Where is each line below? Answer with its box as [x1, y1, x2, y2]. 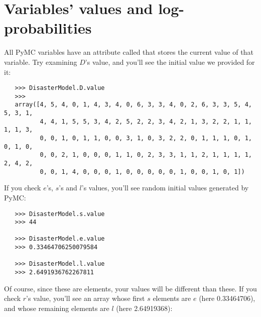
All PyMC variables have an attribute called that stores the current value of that [4, 47, 253, 57]
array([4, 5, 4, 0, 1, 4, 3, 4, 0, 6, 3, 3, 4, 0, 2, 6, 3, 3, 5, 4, [15, 101, 252, 109]
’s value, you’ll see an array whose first [26, 293, 145, 303]
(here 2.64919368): [116, 302, 173, 313]
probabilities [4, 18, 92, 38]
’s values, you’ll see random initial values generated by [81, 182, 249, 193]
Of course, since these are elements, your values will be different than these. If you [4, 283, 257, 293]
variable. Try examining [4, 56, 77, 67]
